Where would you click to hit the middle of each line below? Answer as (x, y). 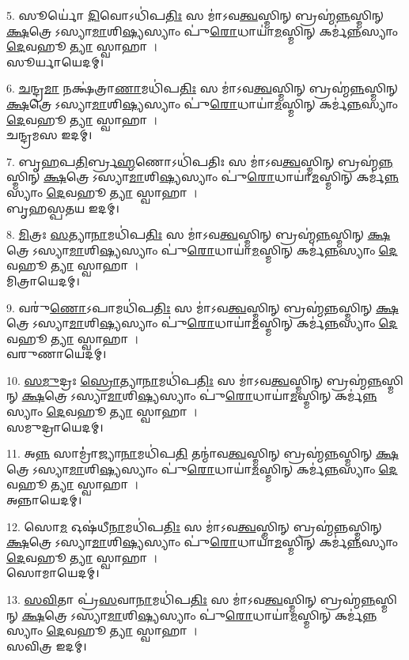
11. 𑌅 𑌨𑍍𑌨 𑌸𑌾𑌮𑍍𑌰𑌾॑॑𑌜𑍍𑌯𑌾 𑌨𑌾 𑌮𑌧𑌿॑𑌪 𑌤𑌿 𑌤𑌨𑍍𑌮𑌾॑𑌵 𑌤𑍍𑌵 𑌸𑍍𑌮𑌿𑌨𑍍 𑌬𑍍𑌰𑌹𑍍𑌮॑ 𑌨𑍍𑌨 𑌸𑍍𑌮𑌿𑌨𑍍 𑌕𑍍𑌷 (203, 453)
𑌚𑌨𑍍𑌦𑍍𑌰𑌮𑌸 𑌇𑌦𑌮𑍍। (49, 135)
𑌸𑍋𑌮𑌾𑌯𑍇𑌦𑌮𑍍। (53, 573)
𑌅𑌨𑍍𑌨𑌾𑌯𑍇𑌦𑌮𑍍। (44, 500)
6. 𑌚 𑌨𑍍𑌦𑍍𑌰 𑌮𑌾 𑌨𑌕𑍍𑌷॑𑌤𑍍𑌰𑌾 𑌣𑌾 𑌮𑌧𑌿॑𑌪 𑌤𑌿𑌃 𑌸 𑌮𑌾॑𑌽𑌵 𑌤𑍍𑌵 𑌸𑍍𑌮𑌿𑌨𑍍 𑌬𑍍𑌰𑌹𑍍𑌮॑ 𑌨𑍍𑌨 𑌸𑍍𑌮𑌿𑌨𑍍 (202, 88)
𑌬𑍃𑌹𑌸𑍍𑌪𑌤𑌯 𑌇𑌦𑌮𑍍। (63, 207)
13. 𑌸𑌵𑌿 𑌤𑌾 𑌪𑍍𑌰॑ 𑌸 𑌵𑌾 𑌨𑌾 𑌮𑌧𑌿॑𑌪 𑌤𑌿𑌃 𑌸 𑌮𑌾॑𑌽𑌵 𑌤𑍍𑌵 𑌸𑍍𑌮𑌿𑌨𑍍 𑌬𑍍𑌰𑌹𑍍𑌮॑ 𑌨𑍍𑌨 (191, 599)
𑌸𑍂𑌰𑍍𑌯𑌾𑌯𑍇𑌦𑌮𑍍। (55, 61)
